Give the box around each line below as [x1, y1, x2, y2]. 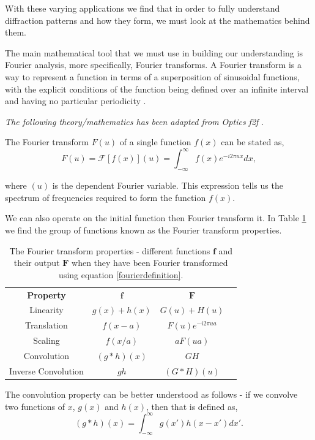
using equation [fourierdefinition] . [59, 268, 183, 281]
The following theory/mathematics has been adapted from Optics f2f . [5, 115, 264, 127]
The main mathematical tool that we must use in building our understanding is [5, 46, 303, 59]
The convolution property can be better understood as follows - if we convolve [5, 387, 298, 400]
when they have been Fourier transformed [72, 256, 228, 269]
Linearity [29, 303, 64, 316]
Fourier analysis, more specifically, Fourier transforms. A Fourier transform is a [5, 58, 302, 71]
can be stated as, [221, 135, 284, 148]
